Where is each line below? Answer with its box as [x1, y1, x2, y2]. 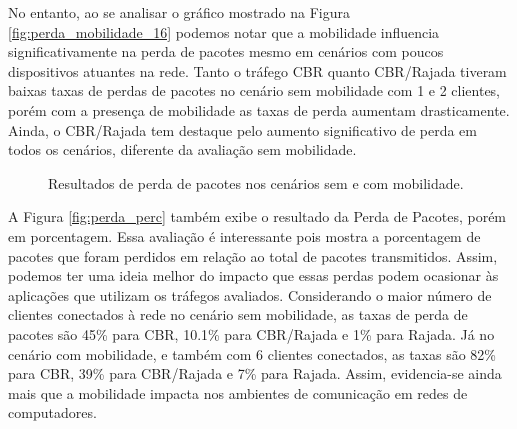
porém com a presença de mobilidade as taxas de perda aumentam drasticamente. [8, 99, 510, 120]
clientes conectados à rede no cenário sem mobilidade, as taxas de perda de [8, 304, 468, 325]
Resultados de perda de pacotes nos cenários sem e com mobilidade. [48, 172, 464, 193]
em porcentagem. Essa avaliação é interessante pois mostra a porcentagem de [8, 225, 481, 246]
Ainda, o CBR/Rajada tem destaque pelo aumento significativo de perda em [8, 119, 477, 140]
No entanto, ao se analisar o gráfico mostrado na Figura [8, 2, 351, 22]
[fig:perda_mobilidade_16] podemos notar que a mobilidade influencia [8, 21, 440, 42]
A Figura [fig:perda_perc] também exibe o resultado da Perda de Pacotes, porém [8, 206, 507, 227]
